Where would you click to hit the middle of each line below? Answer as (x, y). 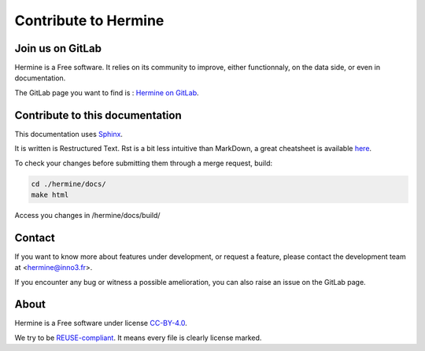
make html (50, 194)
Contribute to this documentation (98, 115)
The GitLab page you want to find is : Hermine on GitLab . (107, 92)
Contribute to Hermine (89, 20)
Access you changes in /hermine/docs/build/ (87, 215)
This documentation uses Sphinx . (69, 134)
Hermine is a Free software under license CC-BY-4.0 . (101, 323)
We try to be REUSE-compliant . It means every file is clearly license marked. (138, 338)
